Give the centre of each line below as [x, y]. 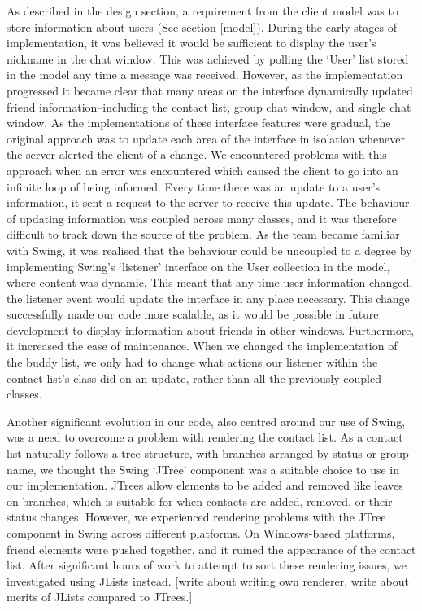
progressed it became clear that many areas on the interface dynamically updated [210, 90]
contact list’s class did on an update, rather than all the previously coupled [194, 378]
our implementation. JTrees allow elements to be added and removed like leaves [205, 485]
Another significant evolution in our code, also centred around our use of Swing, [206, 421]
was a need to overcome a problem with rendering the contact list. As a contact [205, 437]
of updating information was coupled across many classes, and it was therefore [202, 218]
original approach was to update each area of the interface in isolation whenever [206, 138]
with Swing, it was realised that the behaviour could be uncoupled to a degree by [209, 250]
